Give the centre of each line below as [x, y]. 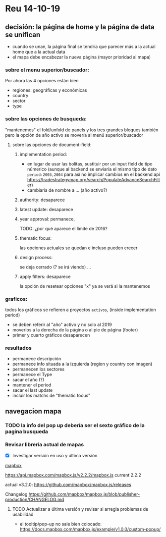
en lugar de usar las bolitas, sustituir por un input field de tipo [90, 163]
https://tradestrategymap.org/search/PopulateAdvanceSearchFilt [93, 179]
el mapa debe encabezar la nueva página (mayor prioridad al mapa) [82, 57]
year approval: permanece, [47, 219]
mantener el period [32, 385]
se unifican [23, 34]
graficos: [16, 299]
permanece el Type [32, 375]
